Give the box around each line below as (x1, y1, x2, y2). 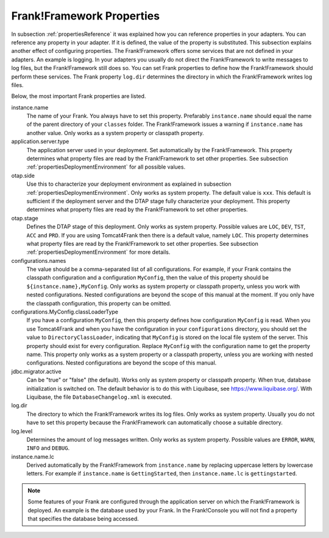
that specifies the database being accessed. (27, 515, 140, 523)
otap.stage (11, 214, 39, 222)
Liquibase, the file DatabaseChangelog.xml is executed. (26, 393, 172, 400)
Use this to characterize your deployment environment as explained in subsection (26, 180, 232, 188)
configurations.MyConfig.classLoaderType (11, 308, 119, 316)
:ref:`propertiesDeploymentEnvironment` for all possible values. (26, 163, 186, 170)
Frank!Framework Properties (11, 9, 160, 23)
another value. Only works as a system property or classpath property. (26, 129, 204, 136)
